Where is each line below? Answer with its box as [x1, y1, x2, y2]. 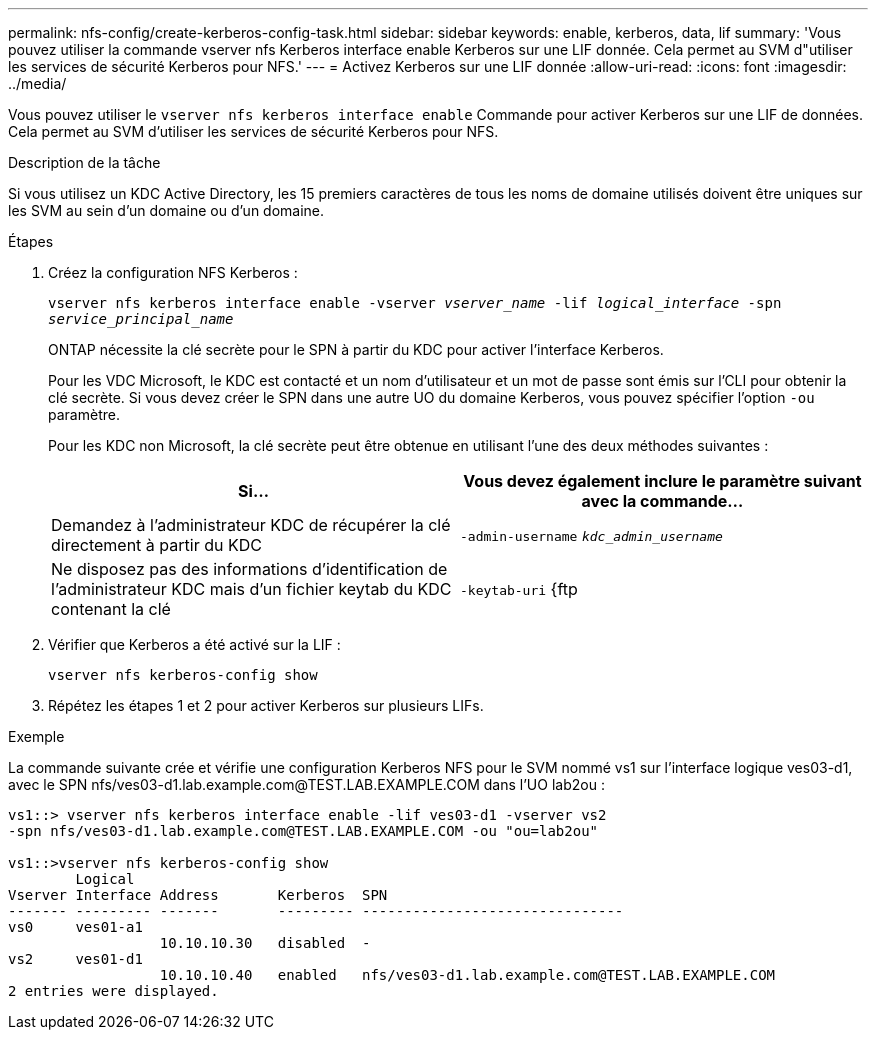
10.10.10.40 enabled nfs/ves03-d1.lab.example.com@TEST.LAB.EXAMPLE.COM [159, 967, 776, 983]
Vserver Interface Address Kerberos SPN [8, 887, 388, 903]
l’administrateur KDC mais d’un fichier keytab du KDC [51, 579, 452, 599]
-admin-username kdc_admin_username [460, 529, 723, 544]
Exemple [8, 728, 65, 745]
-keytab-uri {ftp [460, 579, 578, 599]
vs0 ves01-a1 [8, 919, 143, 935]
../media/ [8, 75, 67, 92]
